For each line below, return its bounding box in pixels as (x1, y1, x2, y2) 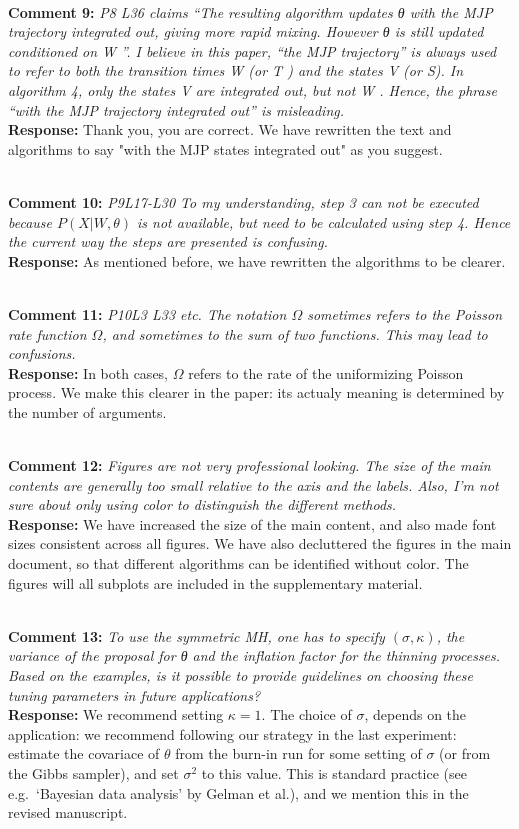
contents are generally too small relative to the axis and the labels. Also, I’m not (8, 474, 499, 495)
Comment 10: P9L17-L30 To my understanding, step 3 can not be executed (8, 191, 479, 212)
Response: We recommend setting (8, 704, 224, 725)
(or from (439, 743, 491, 764)
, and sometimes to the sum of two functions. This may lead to (102, 323, 488, 344)
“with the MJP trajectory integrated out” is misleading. (8, 99, 345, 120)
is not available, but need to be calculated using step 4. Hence (137, 211, 511, 232)
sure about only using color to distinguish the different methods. (8, 494, 397, 515)
